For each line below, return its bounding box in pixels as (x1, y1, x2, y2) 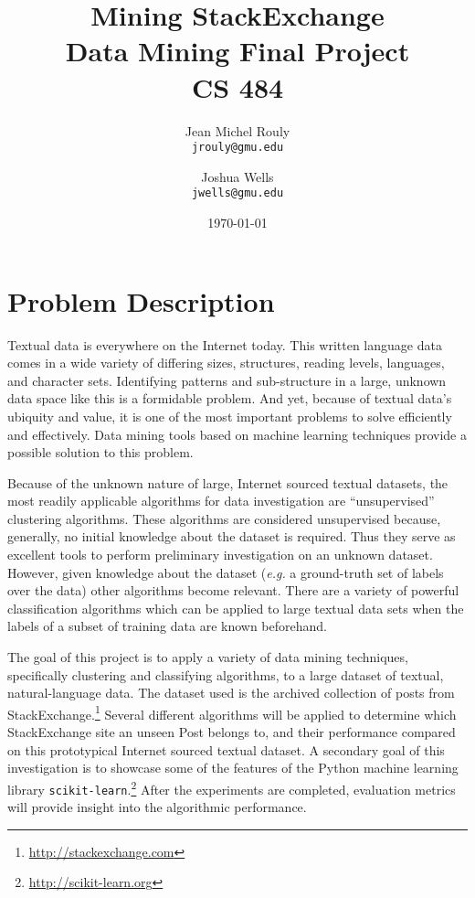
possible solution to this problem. (7, 443, 194, 462)
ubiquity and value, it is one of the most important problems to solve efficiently (7, 406, 452, 425)
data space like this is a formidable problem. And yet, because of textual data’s (7, 389, 452, 408)
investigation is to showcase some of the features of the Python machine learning (7, 758, 459, 777)
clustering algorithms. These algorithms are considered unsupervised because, (7, 508, 441, 528)
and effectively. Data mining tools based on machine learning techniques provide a (7, 424, 467, 444)
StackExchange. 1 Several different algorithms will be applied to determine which (7, 701, 457, 723)
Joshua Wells (201, 166, 274, 186)
